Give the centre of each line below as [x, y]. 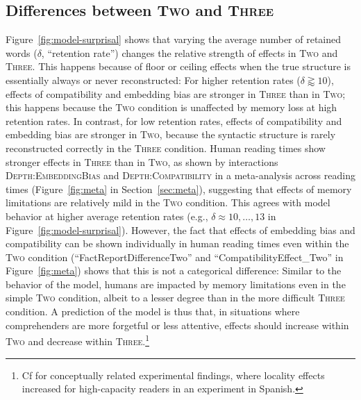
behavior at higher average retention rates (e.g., [107, 216]
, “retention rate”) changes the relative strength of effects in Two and [190, 52]
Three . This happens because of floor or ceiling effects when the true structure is [178, 66]
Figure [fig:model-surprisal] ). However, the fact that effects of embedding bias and [180, 230]
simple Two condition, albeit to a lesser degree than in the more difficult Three [175, 298]
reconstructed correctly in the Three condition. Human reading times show [166, 148]
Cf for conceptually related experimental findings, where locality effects [173, 375]
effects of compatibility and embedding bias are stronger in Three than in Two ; [176, 93]
